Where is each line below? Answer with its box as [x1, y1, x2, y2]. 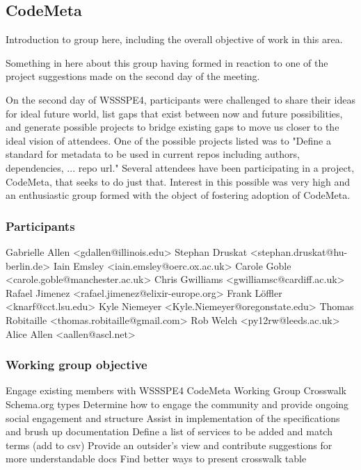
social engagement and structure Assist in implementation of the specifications [6, 410, 340, 425]
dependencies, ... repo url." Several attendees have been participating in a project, [6, 160, 355, 175]
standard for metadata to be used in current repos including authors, [6, 147, 300, 161]
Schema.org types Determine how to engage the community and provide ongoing [6, 396, 349, 411]
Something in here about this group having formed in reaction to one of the [6, 55, 328, 70]
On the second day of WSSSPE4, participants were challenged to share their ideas [6, 92, 355, 106]
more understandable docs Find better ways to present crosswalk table [6, 451, 307, 466]
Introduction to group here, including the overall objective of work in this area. [6, 32, 343, 47]
